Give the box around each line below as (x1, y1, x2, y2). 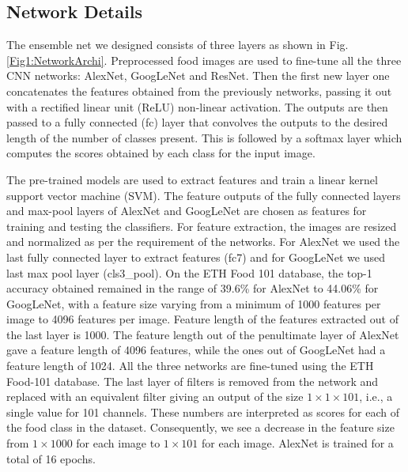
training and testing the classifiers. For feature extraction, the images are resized (6, 217, 397, 234)
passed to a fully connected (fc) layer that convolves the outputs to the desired (6, 114, 388, 130)
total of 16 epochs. (6, 450, 96, 466)
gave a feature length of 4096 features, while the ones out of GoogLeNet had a (6, 342, 386, 358)
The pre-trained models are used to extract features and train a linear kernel (6, 171, 378, 187)
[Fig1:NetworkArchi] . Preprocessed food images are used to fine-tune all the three (6, 51, 402, 68)
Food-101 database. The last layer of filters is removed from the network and (6, 372, 379, 389)
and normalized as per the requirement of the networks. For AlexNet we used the (6, 233, 400, 250)
